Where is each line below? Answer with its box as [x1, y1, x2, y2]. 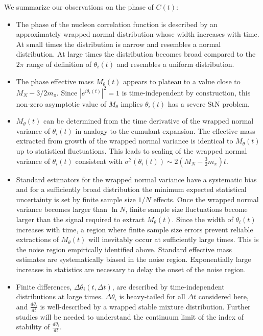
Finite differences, [16, 281, 72, 292]
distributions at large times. [16, 291, 103, 302]
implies [121, 98, 143, 109]
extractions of [16, 234, 59, 245]
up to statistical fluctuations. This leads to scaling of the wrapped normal [16, 146, 247, 156]
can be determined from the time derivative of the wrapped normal [43, 115, 254, 126]
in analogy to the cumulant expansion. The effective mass [75, 125, 255, 136]
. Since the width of [172, 214, 233, 224]
